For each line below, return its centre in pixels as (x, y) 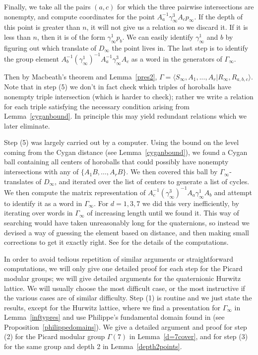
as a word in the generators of (177, 58)
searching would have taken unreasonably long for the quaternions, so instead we (127, 222)
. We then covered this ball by (172, 172)
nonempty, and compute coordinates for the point (79, 16)
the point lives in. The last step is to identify (180, 47)
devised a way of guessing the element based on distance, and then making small (127, 232)
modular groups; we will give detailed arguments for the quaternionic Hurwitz (123, 278)
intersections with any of (41, 172)
